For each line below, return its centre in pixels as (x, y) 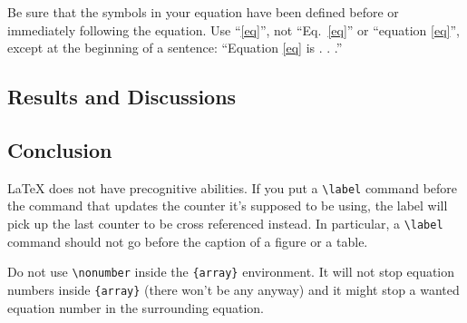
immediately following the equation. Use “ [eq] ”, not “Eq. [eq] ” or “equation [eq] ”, (233, 29)
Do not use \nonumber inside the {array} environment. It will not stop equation (231, 272)
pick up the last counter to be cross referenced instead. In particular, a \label (225, 224)
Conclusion (60, 149)
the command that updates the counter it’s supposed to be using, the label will (228, 206)
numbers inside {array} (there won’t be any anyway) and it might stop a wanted (233, 289)
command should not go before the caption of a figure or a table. (188, 241)
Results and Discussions (122, 97)
